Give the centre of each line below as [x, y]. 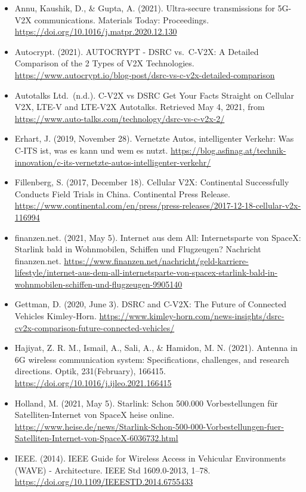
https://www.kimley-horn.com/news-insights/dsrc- [192, 316]
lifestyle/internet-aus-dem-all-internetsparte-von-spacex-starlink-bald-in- [146, 272]
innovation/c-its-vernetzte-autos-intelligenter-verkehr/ [113, 162]
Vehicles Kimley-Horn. [55, 316]
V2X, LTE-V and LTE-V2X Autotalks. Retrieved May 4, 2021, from [140, 107]
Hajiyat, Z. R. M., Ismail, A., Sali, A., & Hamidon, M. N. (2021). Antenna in [156, 348]
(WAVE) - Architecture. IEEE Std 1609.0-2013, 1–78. [112, 470]
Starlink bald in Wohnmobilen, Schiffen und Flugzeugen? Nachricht [138, 249]
